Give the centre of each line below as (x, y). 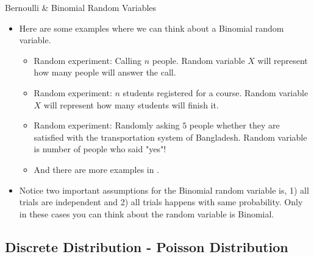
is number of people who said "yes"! (100, 149)
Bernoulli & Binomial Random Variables (81, 7)
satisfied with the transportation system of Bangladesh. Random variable (170, 137)
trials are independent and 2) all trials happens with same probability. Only (161, 202)
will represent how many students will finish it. (131, 104)
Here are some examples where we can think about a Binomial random (152, 28)
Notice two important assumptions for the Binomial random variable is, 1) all (164, 190)
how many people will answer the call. (105, 72)
